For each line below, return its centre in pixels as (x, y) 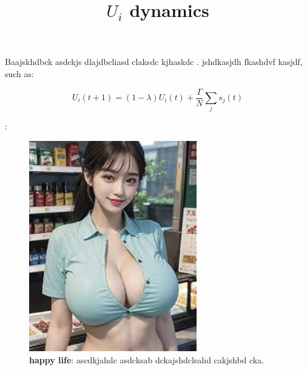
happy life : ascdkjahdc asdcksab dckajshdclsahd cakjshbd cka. (147, 359)
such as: (19, 73)
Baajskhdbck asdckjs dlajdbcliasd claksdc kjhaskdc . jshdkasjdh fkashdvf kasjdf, (154, 62)
